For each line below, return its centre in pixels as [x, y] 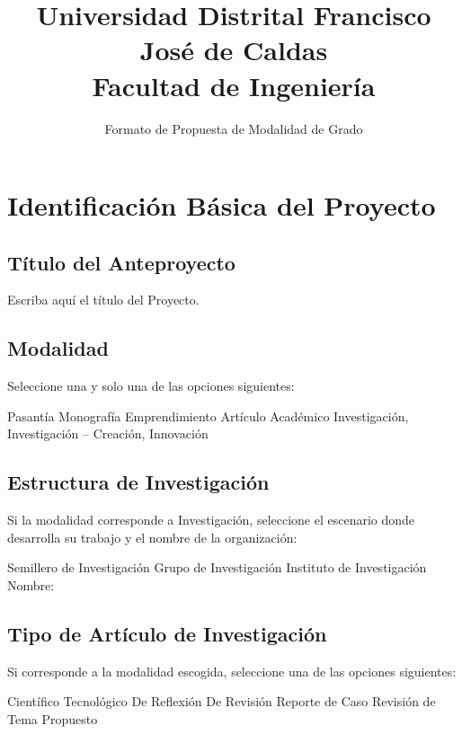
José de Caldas [234, 50]
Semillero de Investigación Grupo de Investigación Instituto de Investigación [217, 567]
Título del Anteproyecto [121, 262]
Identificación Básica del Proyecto [222, 205]
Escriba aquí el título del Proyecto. [103, 300]
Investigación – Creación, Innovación [108, 433]
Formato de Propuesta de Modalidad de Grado [234, 128]
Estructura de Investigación [138, 482]
